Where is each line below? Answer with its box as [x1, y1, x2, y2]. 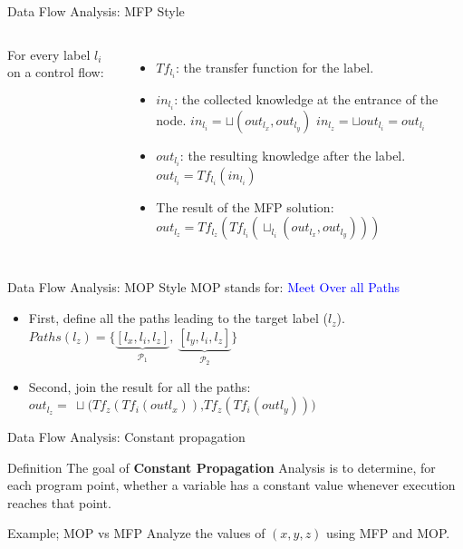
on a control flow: [7, 63, 104, 82]
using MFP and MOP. [326, 524, 450, 543]
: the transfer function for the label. [176, 57, 374, 76]
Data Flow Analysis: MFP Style [7, 2, 185, 20]
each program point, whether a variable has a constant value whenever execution [7, 475, 456, 495]
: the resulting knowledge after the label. [179, 145, 406, 164]
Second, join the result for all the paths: [28, 377, 251, 396]
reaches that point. [7, 493, 111, 512]
